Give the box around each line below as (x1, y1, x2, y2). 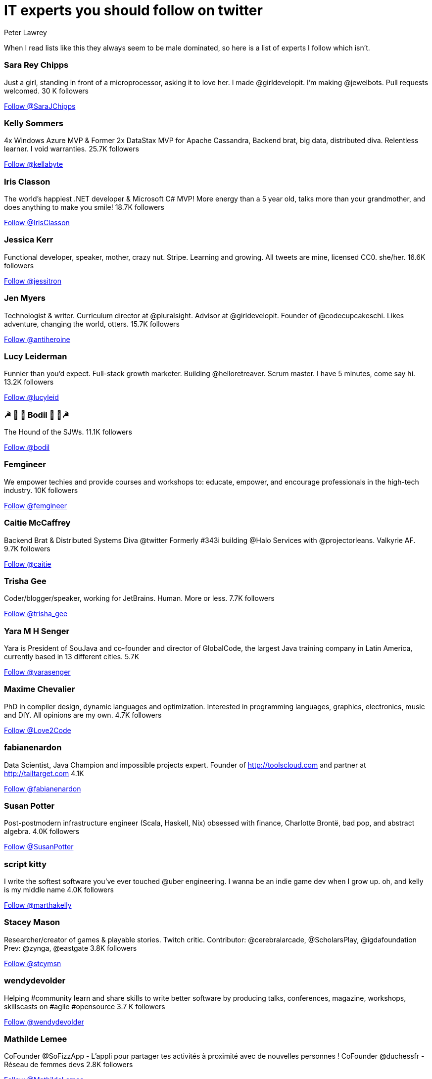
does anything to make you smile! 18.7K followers (4, 203, 164, 211)
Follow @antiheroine (4, 335, 70, 343)
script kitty (4, 859, 47, 869)
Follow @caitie (4, 559, 51, 568)
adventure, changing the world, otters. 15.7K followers (4, 319, 180, 328)
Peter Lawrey (4, 28, 47, 37)
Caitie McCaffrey (4, 518, 71, 528)
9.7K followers (4, 544, 50, 553)
